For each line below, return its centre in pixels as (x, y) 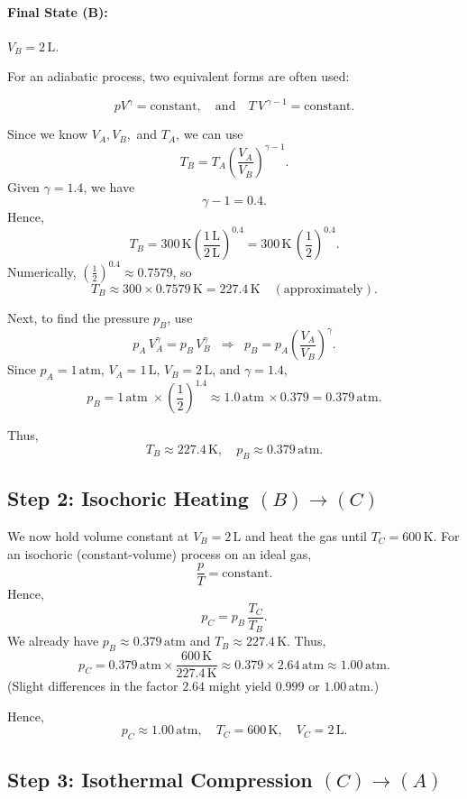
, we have (109, 186)
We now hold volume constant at (98, 535)
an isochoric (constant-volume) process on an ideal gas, (160, 553)
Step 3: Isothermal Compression (160, 779)
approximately (323, 289)
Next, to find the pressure (78, 317)
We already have (53, 641)
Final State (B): (58, 11)
